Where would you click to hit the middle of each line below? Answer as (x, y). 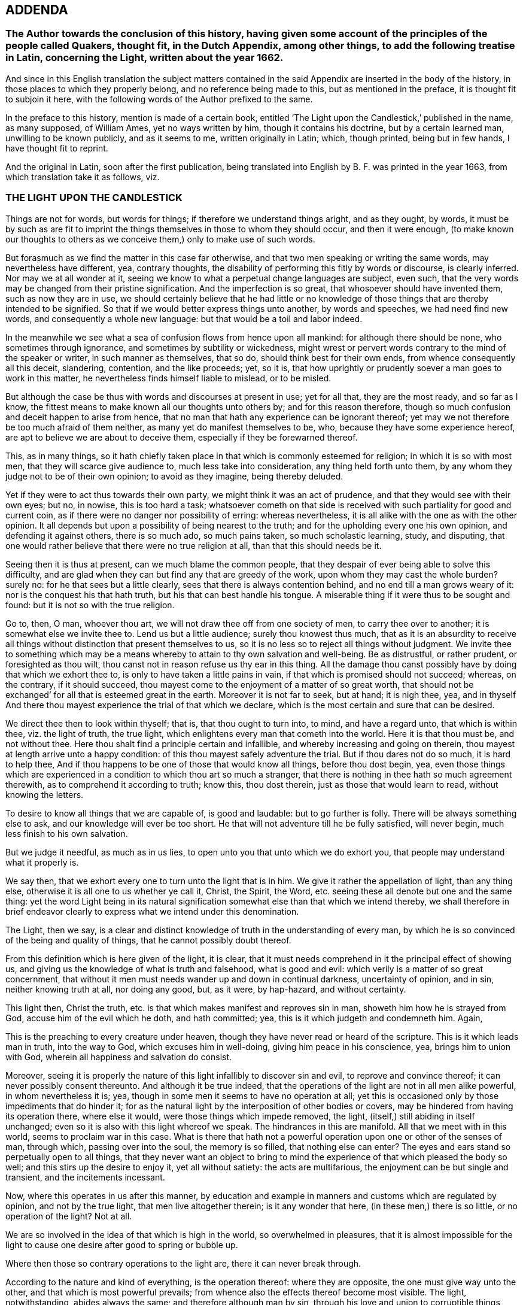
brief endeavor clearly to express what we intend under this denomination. (152, 911)
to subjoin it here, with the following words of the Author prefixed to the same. (159, 99)
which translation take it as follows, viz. (83, 177)
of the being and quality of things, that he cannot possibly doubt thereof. (148, 940)
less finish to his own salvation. (67, 833)
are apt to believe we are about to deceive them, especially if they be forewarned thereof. (182, 437)
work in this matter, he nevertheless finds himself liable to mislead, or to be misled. (168, 378)
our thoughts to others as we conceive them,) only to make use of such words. (160, 239)
